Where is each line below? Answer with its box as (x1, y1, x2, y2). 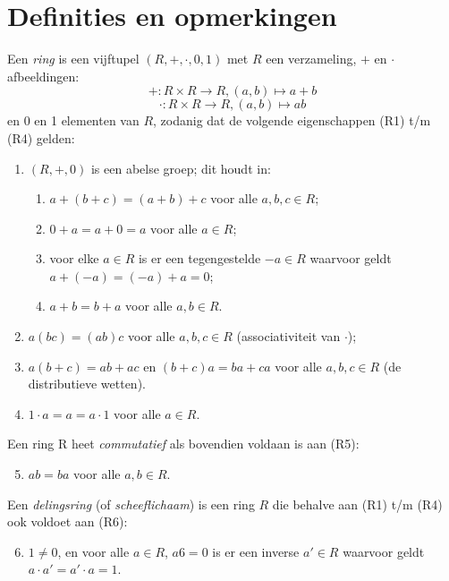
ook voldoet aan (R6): (7, 512, 128, 531)
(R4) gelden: (7, 128, 75, 147)
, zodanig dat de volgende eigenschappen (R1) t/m (153, 111, 431, 130)
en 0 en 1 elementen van (7, 111, 140, 130)
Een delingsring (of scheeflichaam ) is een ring (7, 494, 255, 513)
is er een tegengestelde (138, 249, 261, 268)
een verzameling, (266, 49, 357, 68)
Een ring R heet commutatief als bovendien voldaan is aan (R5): (7, 434, 360, 453)
